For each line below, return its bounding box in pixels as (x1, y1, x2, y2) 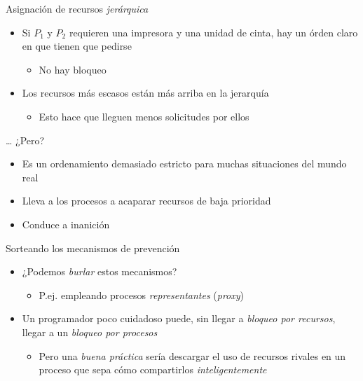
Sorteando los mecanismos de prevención (6, 240, 180, 255)
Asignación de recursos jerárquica (6, 1, 149, 15)
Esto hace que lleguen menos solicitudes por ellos (39, 109, 249, 123)
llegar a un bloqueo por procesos (22, 324, 158, 339)
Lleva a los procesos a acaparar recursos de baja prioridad (22, 193, 271, 208)
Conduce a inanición (22, 216, 110, 231)
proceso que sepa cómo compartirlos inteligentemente (39, 362, 267, 377)
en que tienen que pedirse (22, 39, 132, 53)
